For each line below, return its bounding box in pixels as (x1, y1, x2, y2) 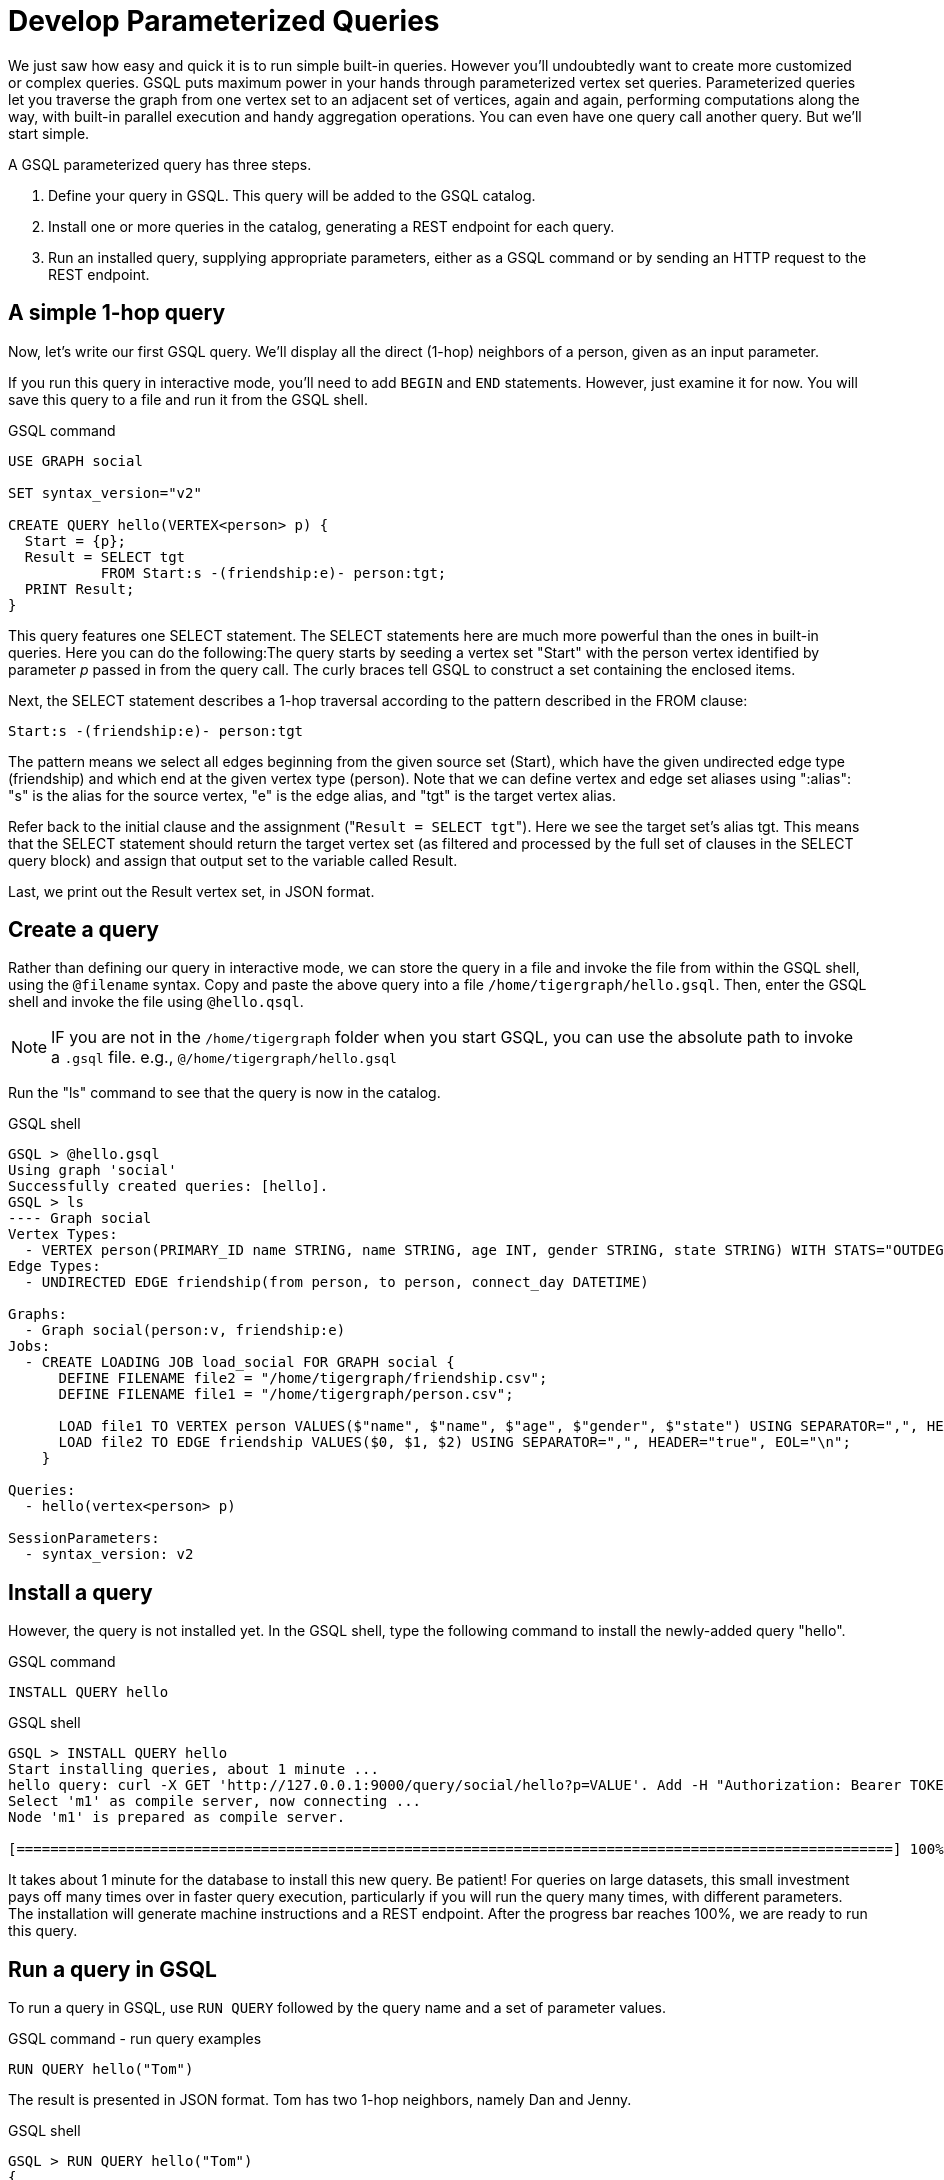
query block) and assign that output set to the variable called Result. (8, 851, 458, 869)
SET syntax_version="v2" (8, 484, 202, 501)
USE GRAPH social (8, 452, 143, 469)
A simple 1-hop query (8, 300, 226, 326)
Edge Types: (8, 1258, 101, 1275)
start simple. (8, 124, 90, 142)
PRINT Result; (24, 580, 135, 597)
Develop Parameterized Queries (8, 4, 440, 38)
